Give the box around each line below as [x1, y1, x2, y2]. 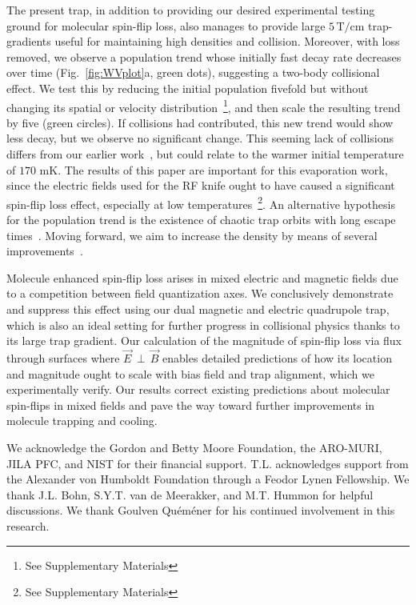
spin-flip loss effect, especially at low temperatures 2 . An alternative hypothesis [6, 193, 395, 212]
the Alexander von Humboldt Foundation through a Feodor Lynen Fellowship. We [6, 471, 410, 487]
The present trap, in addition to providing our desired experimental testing [6, 2, 375, 18]
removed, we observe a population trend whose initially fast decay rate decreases [6, 48, 402, 65]
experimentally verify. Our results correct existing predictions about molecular [6, 381, 390, 398]
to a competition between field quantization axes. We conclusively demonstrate [6, 285, 394, 302]
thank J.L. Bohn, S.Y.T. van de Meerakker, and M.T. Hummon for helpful [6, 486, 374, 503]
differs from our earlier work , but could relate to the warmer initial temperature [6, 146, 404, 162]
